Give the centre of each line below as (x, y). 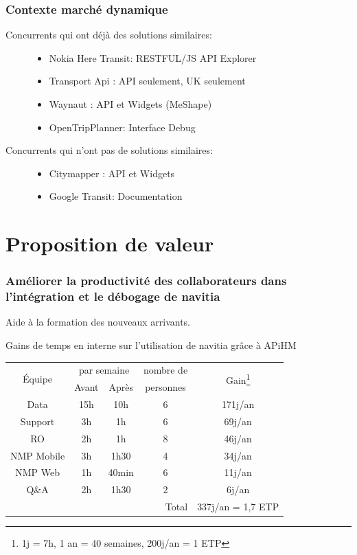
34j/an (238, 455)
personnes (165, 387)
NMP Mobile (38, 455)
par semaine (104, 370)
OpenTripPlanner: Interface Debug (122, 127)
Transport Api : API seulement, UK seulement (147, 81)
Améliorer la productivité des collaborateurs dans (146, 281)
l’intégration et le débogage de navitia (113, 296)
